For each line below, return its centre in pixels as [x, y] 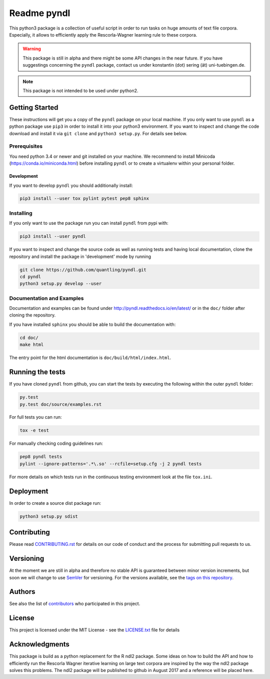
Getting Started [34, 107]
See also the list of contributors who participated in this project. [75, 604]
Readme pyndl [40, 13]
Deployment [29, 491]
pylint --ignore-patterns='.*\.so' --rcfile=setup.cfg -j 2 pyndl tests [111, 464]
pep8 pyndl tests [41, 457]
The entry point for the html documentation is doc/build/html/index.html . [90, 358]
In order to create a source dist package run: [55, 503]
